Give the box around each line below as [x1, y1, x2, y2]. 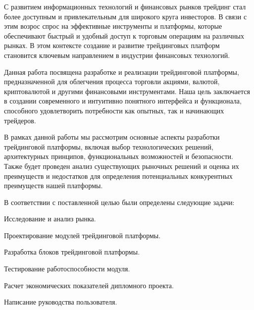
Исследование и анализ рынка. [4, 213, 96, 224]
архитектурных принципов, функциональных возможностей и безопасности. [4, 151, 234, 161]
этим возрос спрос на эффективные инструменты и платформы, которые [4, 21, 222, 31]
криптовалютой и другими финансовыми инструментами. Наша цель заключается [4, 86, 250, 96]
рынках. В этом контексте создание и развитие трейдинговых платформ [4, 40, 220, 51]
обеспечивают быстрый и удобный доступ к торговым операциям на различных [4, 30, 244, 41]
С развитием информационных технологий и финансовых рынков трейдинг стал [4, 1, 246, 11]
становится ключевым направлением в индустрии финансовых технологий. [4, 50, 230, 60]
